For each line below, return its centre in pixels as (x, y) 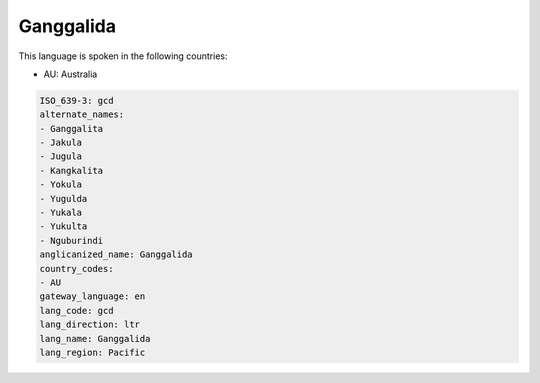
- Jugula (61, 156)
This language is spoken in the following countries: (123, 56)
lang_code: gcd (76, 310)
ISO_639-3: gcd (76, 100)
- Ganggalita (71, 128)
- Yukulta (63, 226)
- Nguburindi (71, 240)
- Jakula (61, 143)
